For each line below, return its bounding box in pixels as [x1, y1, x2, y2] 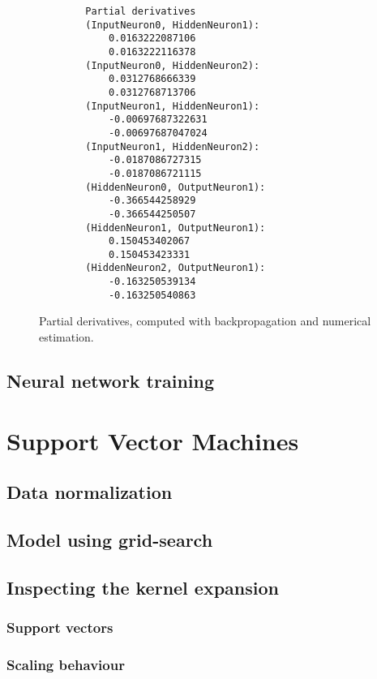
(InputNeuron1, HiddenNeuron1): [85, 100, 260, 112]
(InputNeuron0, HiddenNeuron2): [85, 59, 260, 71]
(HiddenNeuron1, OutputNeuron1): [85, 221, 266, 234]
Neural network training [6, 368, 215, 393]
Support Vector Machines [6, 423, 299, 457]
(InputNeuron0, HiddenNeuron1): [85, 19, 260, 31]
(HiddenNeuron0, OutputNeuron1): [85, 181, 266, 193]
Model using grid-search [6, 526, 213, 552]
